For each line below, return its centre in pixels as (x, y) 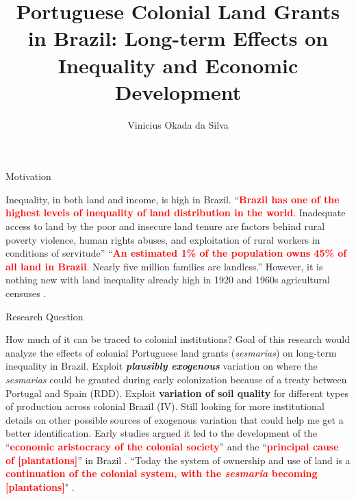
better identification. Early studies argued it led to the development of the (162, 433)
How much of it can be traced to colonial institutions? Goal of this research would (178, 339)
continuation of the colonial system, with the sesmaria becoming (162, 473)
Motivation (28, 176)
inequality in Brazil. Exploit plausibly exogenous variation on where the (162, 366)
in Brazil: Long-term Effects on (178, 38)
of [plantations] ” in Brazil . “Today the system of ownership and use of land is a (178, 460)
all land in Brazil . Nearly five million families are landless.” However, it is (164, 266)
